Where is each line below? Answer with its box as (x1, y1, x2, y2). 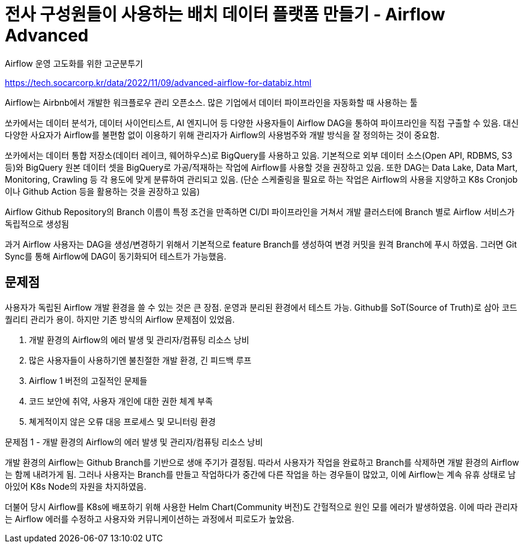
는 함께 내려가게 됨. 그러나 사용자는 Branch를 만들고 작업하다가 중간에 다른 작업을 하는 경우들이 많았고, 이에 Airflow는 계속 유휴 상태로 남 (5, 469, 516, 479)
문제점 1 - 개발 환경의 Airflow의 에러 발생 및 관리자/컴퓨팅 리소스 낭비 (5, 436, 263, 447)
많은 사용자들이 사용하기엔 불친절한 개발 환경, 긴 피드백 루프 (29, 355, 252, 365)
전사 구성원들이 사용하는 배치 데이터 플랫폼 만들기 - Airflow (5, 4, 445, 25)
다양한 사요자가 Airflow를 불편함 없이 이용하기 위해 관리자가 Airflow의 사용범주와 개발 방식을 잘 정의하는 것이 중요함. (5, 129, 440, 140)
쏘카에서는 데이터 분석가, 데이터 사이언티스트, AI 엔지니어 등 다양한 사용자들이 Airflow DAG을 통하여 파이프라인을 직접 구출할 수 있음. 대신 (5, 117, 519, 128)
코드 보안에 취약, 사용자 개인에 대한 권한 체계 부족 (29, 395, 213, 406)
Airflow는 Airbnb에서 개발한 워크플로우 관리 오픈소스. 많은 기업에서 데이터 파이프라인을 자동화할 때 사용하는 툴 (5, 97, 418, 108)
